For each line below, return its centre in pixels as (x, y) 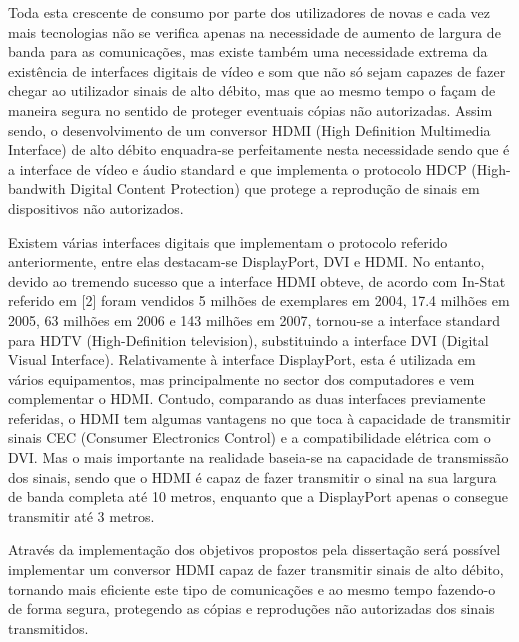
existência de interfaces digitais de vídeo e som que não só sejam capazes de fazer (257, 70)
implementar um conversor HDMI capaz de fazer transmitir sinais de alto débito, (256, 569)
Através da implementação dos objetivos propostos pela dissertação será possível (254, 549)
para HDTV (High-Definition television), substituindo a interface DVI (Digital (248, 339)
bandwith (37, 188)
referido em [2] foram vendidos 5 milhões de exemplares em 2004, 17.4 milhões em (259, 300)
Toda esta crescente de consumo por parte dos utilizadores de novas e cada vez (249, 12)
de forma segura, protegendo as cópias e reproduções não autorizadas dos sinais (251, 608)
